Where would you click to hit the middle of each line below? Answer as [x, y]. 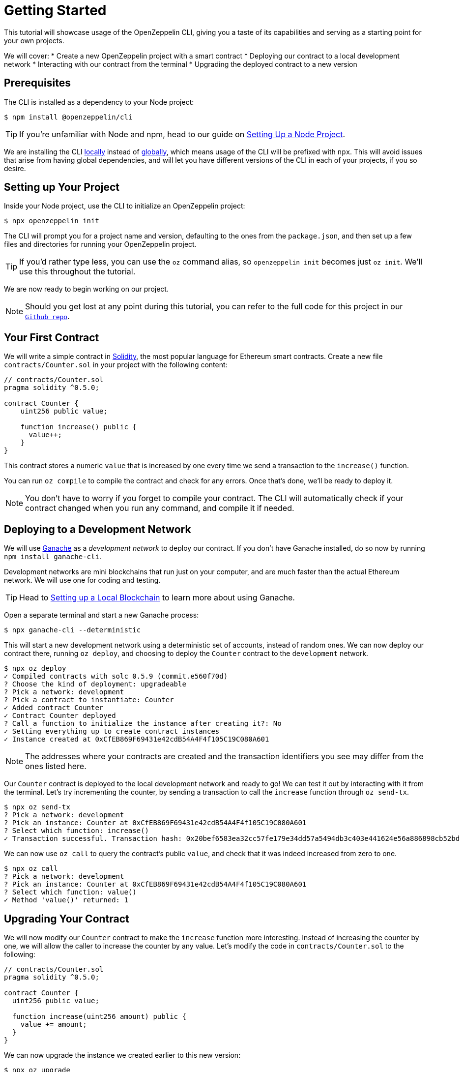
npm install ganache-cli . [53, 557]
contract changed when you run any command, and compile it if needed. [160, 508]
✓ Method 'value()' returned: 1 [66, 900]
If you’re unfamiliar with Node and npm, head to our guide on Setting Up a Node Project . [182, 134]
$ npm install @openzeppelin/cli [68, 117]
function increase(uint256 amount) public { [99, 1016]
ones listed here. [56, 766]
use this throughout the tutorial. [77, 272]
